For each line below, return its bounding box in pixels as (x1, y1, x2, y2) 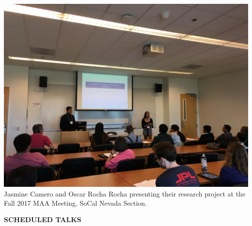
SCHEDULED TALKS (4, 214, 81, 224)
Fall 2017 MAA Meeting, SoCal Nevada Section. (4, 198, 147, 208)
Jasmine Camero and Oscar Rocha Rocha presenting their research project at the (4, 188, 246, 198)
